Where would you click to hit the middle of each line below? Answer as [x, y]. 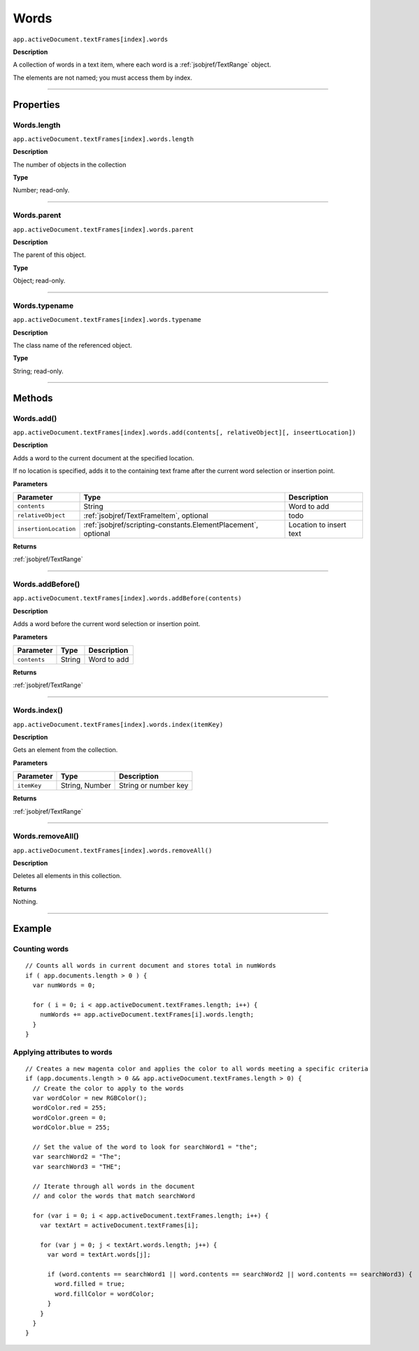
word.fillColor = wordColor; [105, 1294]
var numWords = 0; [64, 985]
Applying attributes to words [63, 1052]
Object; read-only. [39, 281]
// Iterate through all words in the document [114, 1186]
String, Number [86, 786]
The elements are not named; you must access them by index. [102, 78]
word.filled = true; [90, 1284]
